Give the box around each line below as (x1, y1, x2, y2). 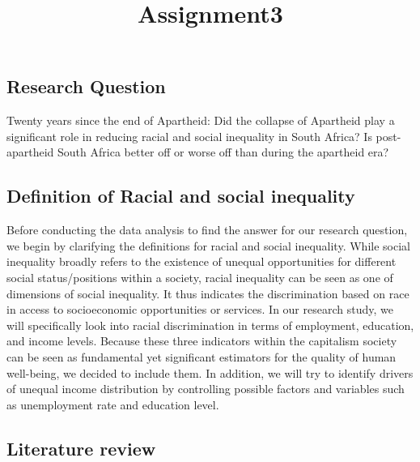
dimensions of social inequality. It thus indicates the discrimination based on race (6, 284, 409, 302)
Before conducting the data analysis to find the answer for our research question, (6, 221, 408, 238)
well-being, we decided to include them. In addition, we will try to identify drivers (6, 364, 414, 381)
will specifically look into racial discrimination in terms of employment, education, (6, 316, 414, 333)
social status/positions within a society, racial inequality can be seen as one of (6, 268, 393, 285)
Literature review (6, 435, 156, 460)
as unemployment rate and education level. (6, 396, 219, 413)
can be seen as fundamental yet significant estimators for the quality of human (6, 348, 397, 365)
